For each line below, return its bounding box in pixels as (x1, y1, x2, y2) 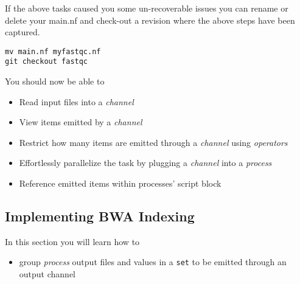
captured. (5, 26, 40, 38)
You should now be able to (5, 75, 105, 88)
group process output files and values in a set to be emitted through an (19, 255, 287, 268)
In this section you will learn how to (5, 235, 140, 248)
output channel (19, 268, 75, 280)
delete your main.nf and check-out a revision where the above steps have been (5, 13, 295, 26)
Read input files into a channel (19, 95, 134, 108)
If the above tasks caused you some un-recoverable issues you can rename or (5, 2, 288, 14)
